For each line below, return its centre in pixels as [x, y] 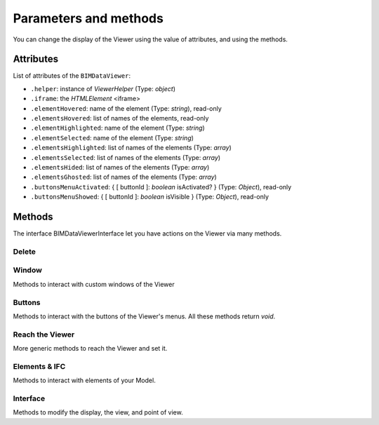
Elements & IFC [39, 366]
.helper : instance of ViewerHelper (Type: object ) [103, 88]
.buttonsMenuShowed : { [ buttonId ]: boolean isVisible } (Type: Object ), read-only [150, 197]
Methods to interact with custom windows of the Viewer [94, 284]
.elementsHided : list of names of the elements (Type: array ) [120, 167]
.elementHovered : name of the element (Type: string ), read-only [126, 108]
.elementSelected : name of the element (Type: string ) [112, 137]
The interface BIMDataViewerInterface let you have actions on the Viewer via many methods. [147, 234]
